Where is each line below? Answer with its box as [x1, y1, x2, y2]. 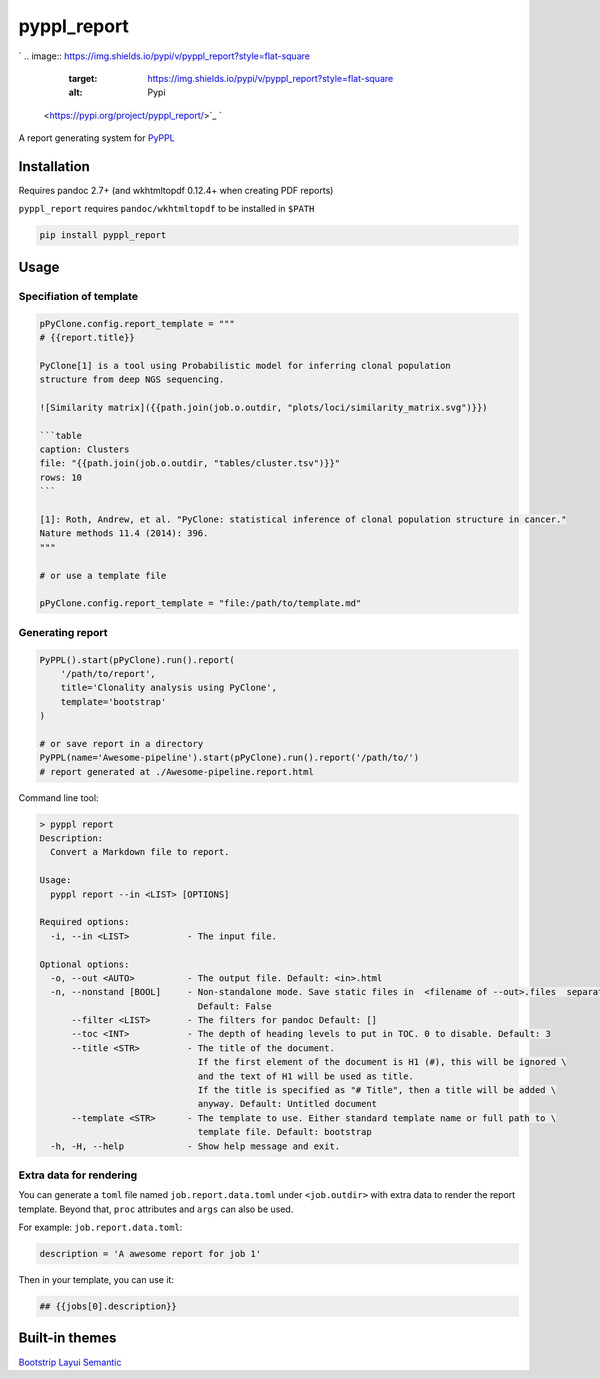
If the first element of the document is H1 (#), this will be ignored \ [197, 1056, 567, 1068]
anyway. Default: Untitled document [197, 1098, 378, 1110]
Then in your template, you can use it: [18, 1274, 175, 1286]
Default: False [197, 1000, 272, 1012]
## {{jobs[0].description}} [39, 1301, 177, 1312]
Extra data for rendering [18, 1168, 138, 1182]
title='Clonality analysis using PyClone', [60, 682, 277, 694]
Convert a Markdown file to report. [50, 846, 230, 858]
